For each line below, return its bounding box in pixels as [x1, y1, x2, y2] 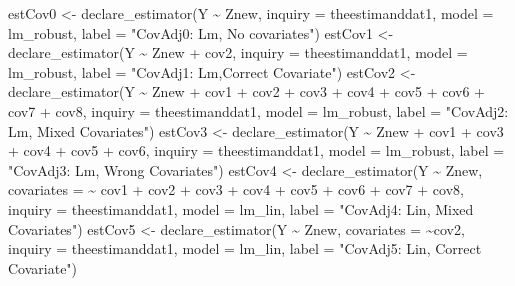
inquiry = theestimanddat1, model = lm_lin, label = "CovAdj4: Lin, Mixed [8, 198, 474, 219]
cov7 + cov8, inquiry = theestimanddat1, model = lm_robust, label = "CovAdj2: [8, 100, 509, 121]
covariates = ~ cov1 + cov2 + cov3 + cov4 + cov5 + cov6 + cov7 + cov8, [8, 179, 464, 200]
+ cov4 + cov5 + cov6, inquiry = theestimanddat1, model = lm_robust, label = [8, 140, 505, 161]
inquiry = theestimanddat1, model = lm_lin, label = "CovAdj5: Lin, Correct [8, 238, 482, 259]
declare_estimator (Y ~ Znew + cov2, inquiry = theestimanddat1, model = [8, 42, 468, 63]
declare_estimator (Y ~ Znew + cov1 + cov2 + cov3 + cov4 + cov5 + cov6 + [8, 81, 486, 102]
